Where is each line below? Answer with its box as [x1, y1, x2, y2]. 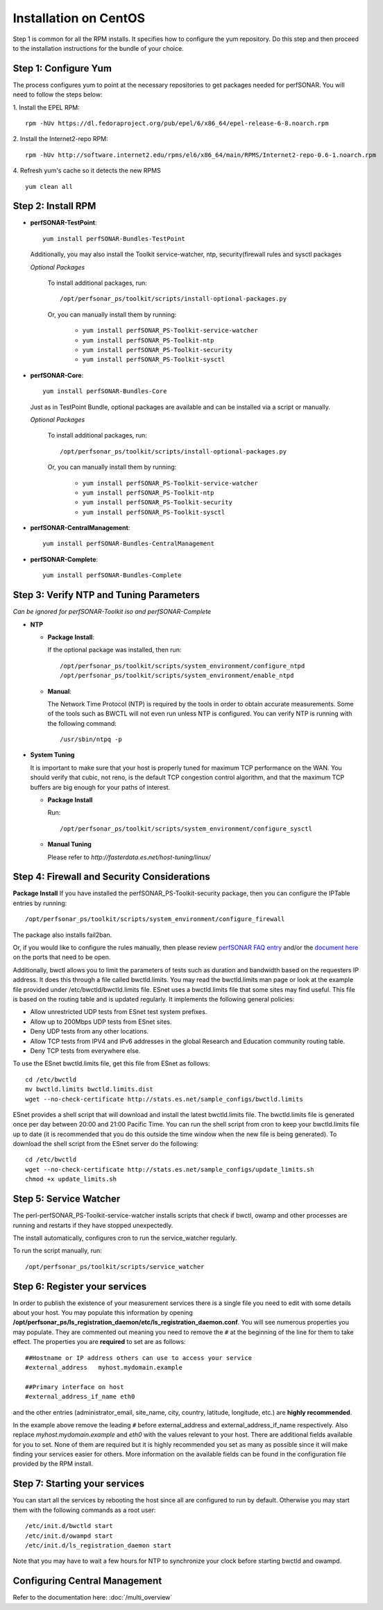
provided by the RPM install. [12, 1459, 94, 1468]
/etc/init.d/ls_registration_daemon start [25, 1541, 172, 1549]
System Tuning [30, 751, 75, 759]
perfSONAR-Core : [30, 371, 84, 379]
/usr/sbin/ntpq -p [60, 736, 123, 743]
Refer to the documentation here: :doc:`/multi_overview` [12, 1593, 173, 1602]
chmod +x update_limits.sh [25, 1175, 117, 1184]
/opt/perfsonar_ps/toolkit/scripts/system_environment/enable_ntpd [60, 672, 294, 680]
